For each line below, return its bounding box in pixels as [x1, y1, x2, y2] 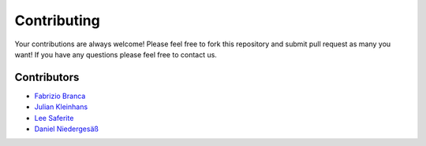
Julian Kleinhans [34, 102, 88, 111]
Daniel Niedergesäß [34, 124, 99, 133]
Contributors [14, 71, 80, 84]
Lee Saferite [34, 113, 74, 122]
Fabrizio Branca [34, 91, 86, 100]
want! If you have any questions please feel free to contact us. [14, 49, 217, 59]
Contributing [14, 12, 100, 29]
